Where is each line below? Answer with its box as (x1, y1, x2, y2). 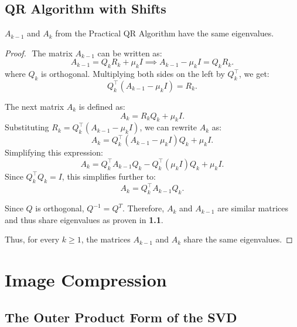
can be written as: (97, 46, 162, 59)
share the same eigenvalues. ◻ (183, 233, 293, 245)
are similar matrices (217, 202, 289, 214)
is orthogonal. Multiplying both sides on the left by (41, 68, 225, 80)
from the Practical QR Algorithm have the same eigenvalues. (55, 27, 274, 39)
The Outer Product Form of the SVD (5, 308, 237, 326)
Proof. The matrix (5, 46, 73, 59)
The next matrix (5, 100, 64, 112)
